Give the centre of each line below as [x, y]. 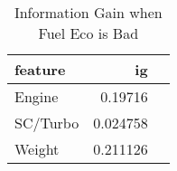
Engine [37, 96]
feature [40, 69]
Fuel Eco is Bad [88, 33]
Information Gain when [88, 12]
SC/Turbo [47, 123]
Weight [37, 149]
